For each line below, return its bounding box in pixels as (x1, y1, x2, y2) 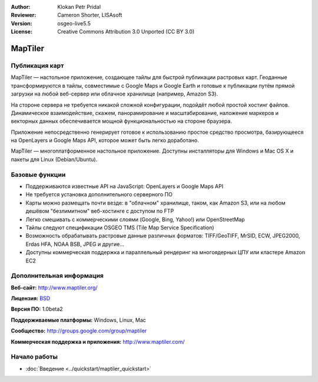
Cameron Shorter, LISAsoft (57, 12, 122, 19)
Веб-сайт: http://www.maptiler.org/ (11, 284, 98, 291)
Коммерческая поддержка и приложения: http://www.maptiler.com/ (11, 338, 185, 345)
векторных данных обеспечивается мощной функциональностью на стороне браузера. (11, 118, 232, 125)
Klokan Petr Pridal (57, 4, 101, 10)
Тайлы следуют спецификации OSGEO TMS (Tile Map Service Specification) (25, 224, 214, 231)
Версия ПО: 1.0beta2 (11, 305, 63, 312)
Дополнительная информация (11, 272, 104, 280)
